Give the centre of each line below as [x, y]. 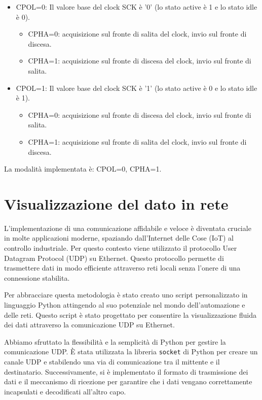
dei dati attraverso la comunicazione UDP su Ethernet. [89, 325]
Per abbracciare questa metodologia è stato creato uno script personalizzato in [126, 295]
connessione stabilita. [37, 277]
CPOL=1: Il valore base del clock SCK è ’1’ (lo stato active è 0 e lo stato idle [137, 88]
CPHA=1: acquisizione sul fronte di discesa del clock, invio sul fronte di [140, 61]
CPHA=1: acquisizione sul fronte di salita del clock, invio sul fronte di [137, 141]
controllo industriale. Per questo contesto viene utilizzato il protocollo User [121, 248]
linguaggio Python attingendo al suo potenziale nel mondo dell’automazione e [125, 305]
